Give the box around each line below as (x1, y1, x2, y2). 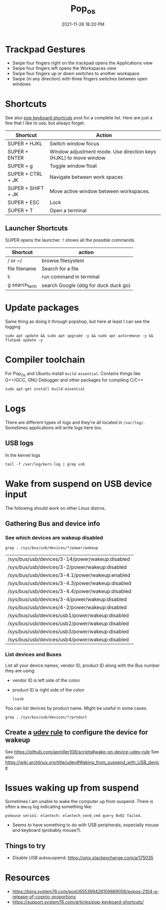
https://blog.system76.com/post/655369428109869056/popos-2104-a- (12, 889, 159, 895)
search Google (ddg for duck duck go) (41, 282, 131, 289)
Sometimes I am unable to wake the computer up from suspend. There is (5, 799, 154, 804)
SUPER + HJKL (7, 140, 43, 147)
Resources (5, 872, 50, 883)
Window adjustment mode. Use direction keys (49, 148, 157, 155)
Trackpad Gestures (5, 44, 85, 55)
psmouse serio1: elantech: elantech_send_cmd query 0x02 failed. (5, 813, 142, 818)
